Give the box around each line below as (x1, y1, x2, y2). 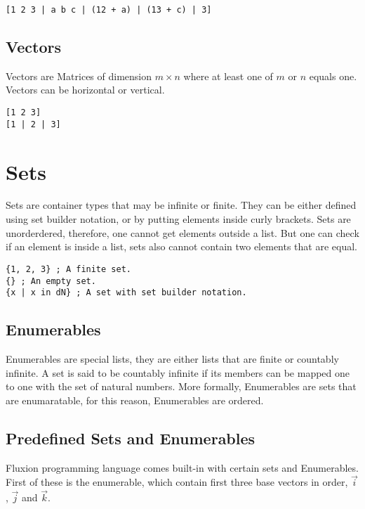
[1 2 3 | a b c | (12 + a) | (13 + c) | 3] (6, 5, 212, 15)
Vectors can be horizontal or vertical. (6, 82, 165, 97)
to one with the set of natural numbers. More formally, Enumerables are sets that (6, 379, 357, 394)
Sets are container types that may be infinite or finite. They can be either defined (6, 198, 357, 212)
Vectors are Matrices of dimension (6, 68, 152, 83)
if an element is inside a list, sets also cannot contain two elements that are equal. (6, 239, 358, 254)
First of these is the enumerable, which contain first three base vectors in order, (6, 475, 348, 489)
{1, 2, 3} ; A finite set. (6, 264, 131, 274)
